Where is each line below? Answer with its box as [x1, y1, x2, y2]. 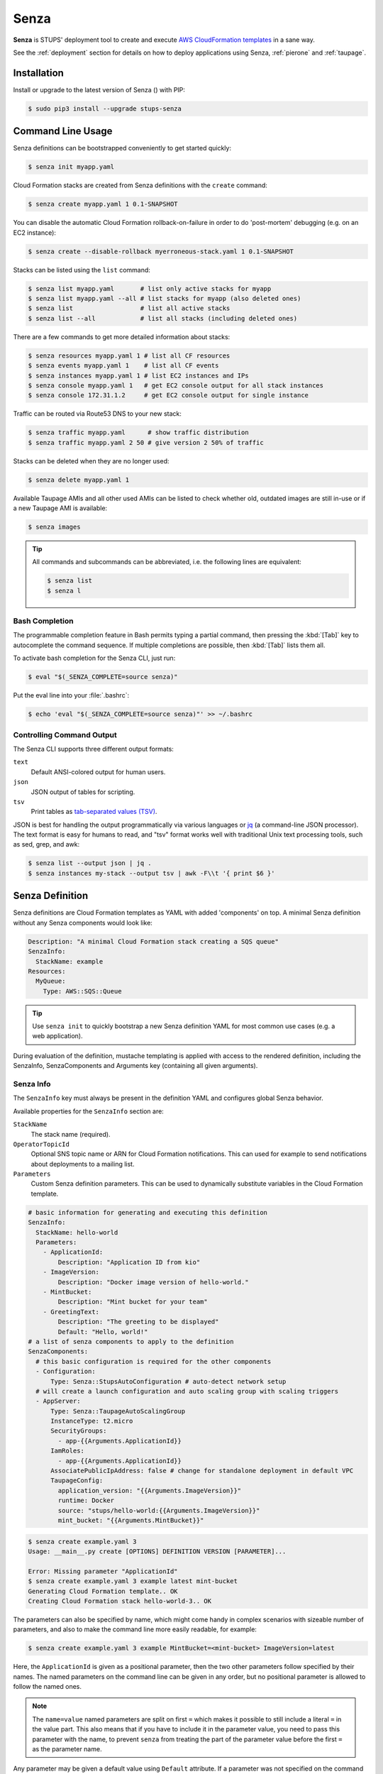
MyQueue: [35, 977, 66, 986]
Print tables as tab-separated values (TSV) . [30, 808, 157, 816]
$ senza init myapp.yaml [28, 163, 115, 171]
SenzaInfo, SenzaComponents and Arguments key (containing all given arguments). [13, 1062, 258, 1070]
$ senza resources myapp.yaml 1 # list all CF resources [28, 351, 231, 360]
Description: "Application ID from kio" [57, 1258, 201, 1266]
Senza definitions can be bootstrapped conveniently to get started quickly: [13, 144, 232, 153]
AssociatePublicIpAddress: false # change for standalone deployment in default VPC [50, 1467, 354, 1475]
